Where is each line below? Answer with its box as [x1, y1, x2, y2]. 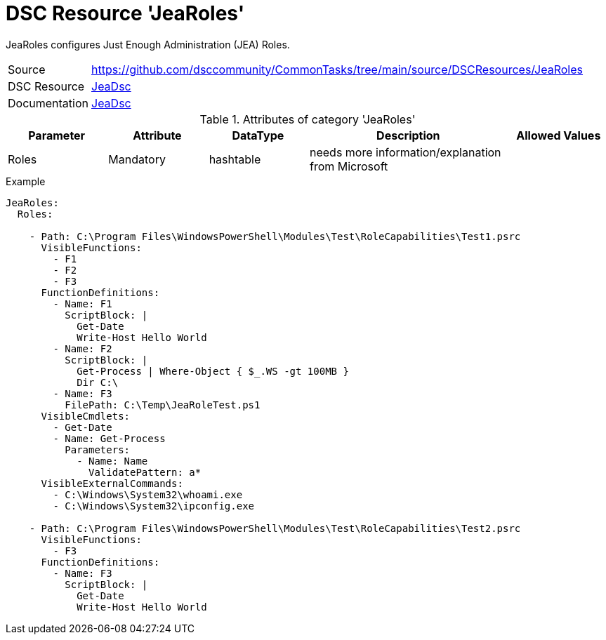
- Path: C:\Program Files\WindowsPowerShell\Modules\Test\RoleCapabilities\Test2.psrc [29, 522, 521, 534]
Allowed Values [516, 128, 601, 142]
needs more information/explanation [309, 145, 501, 159]
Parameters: [65, 444, 131, 455]
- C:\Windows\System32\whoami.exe [53, 488, 243, 500]
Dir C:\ [77, 376, 119, 388]
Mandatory [108, 152, 166, 166]
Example [6, 175, 46, 187]
